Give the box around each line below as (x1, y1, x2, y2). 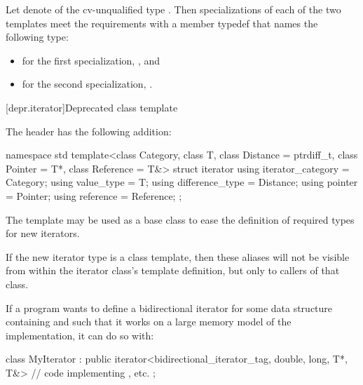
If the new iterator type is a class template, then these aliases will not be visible (6, 249, 350, 264)
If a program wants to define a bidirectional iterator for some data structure (6, 300, 333, 315)
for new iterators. (6, 226, 80, 241)
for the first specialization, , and (22, 53, 160, 67)
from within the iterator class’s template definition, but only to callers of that (6, 263, 340, 278)
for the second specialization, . (22, 76, 153, 91)
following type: (6, 29, 69, 44)
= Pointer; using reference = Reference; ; (6, 188, 182, 203)
